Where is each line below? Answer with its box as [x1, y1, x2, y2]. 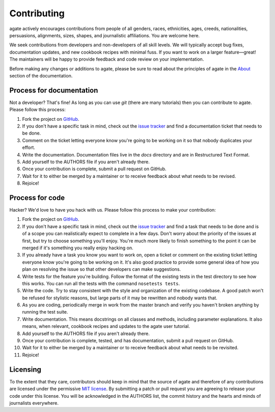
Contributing [9, 8, 65, 19]
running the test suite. [22, 309, 68, 315]
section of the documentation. [9, 72, 73, 79]
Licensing [9, 365, 42, 374]
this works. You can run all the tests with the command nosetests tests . [22, 280, 180, 287]
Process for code [9, 193, 65, 202]
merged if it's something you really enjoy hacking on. [22, 245, 133, 251]
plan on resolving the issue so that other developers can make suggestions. [22, 266, 181, 272]
